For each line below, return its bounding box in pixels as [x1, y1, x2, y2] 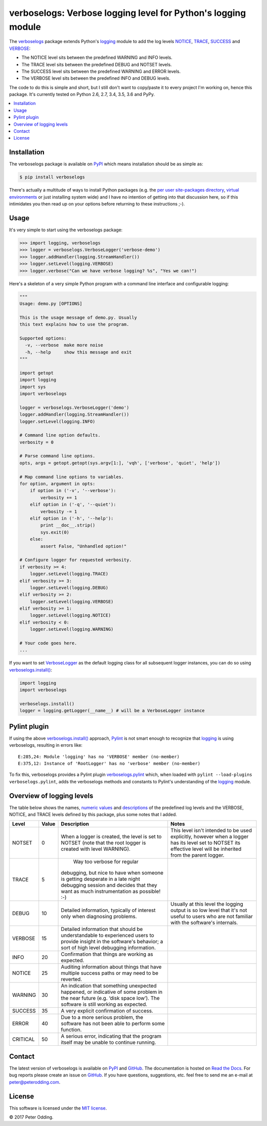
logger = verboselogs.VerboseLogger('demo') [19, 405, 130, 410]
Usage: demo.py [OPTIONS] [19, 301, 83, 307]
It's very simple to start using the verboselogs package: [9, 227, 123, 233]
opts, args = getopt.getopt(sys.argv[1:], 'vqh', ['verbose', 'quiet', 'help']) [19, 460, 221, 465]
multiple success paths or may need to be [61, 970, 159, 976]
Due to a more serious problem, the [61, 1014, 143, 1021]
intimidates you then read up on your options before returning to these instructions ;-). [9, 201, 185, 207]
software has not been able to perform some [61, 1020, 165, 1027]
